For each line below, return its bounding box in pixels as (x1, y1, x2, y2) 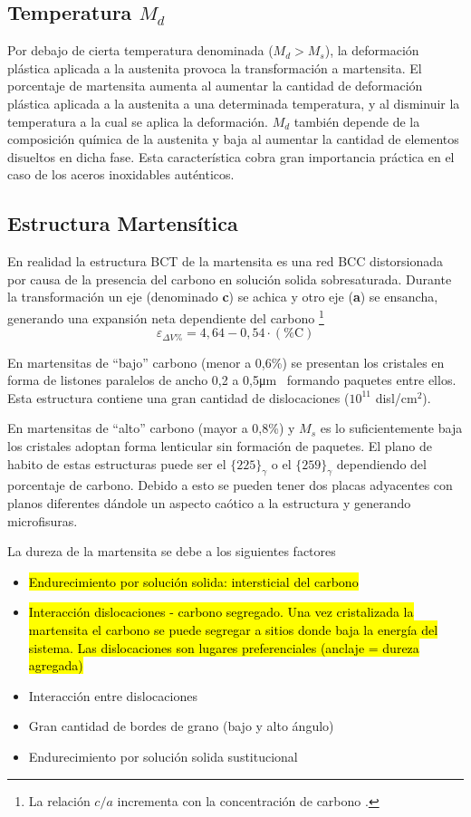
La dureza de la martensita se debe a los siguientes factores (7, 542, 336, 561)
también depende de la (293, 111, 420, 130)
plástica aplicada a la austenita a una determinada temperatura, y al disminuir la (7, 93, 460, 112)
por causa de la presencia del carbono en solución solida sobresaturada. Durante (7, 269, 452, 288)
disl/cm (375, 388, 418, 407)
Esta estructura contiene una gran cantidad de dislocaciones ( (7, 388, 350, 407)
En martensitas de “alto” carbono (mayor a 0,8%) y (7, 418, 295, 437)
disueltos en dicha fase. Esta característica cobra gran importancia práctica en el (7, 147, 455, 166)
